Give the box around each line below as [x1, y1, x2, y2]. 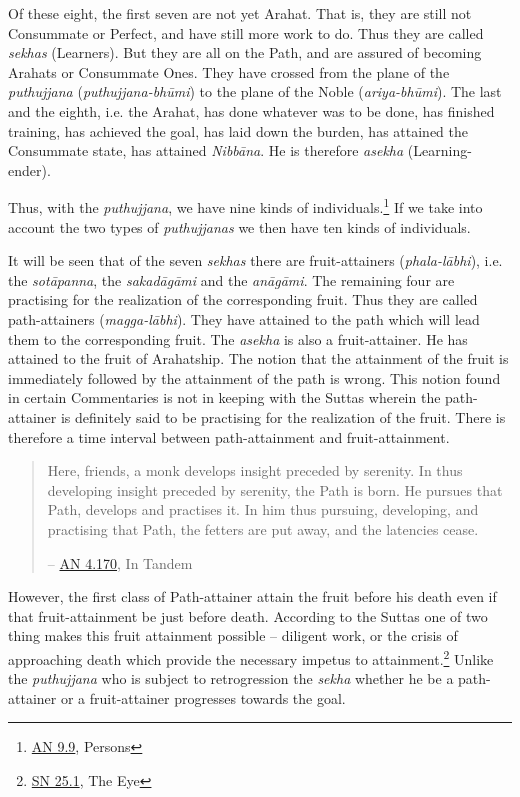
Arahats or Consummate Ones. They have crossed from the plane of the [8, 61, 450, 82]
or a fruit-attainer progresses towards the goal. [60, 687, 346, 708]
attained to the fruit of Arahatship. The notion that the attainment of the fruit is [8, 348, 509, 369]
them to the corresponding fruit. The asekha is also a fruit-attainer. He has [8, 328, 468, 349]
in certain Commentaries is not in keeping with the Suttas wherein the [8, 387, 441, 408]
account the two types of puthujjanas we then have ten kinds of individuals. [8, 216, 471, 237]
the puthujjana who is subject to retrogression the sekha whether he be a [8, 668, 454, 689]
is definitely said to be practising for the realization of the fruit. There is [60, 406, 506, 427]
